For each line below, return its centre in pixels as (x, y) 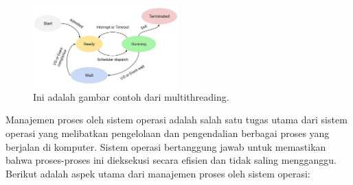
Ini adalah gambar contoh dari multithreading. (131, 96)
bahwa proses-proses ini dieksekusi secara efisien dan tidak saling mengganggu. (171, 160)
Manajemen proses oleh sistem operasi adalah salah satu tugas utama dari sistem (176, 120)
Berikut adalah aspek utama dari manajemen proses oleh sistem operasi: (158, 173)
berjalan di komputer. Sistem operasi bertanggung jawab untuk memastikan (166, 146)
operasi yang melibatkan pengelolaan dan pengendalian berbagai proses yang (168, 133)
